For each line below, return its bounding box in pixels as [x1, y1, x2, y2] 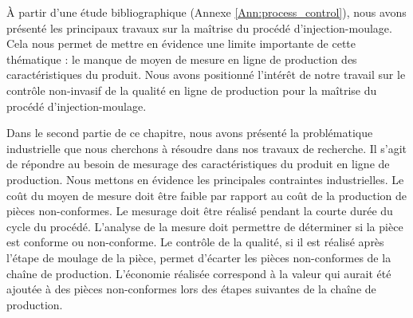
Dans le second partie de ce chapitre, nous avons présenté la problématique [6, 124, 373, 141]
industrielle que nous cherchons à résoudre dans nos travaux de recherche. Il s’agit [6, 139, 407, 156]
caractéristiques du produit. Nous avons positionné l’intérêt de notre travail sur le [6, 66, 406, 83]
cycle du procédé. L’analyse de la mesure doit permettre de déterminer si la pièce [6, 218, 403, 234]
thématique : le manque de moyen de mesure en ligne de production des [6, 50, 357, 67]
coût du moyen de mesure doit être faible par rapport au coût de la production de [6, 186, 407, 203]
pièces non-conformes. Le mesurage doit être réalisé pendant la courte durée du [6, 202, 393, 219]
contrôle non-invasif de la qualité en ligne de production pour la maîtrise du [6, 81, 377, 98]
